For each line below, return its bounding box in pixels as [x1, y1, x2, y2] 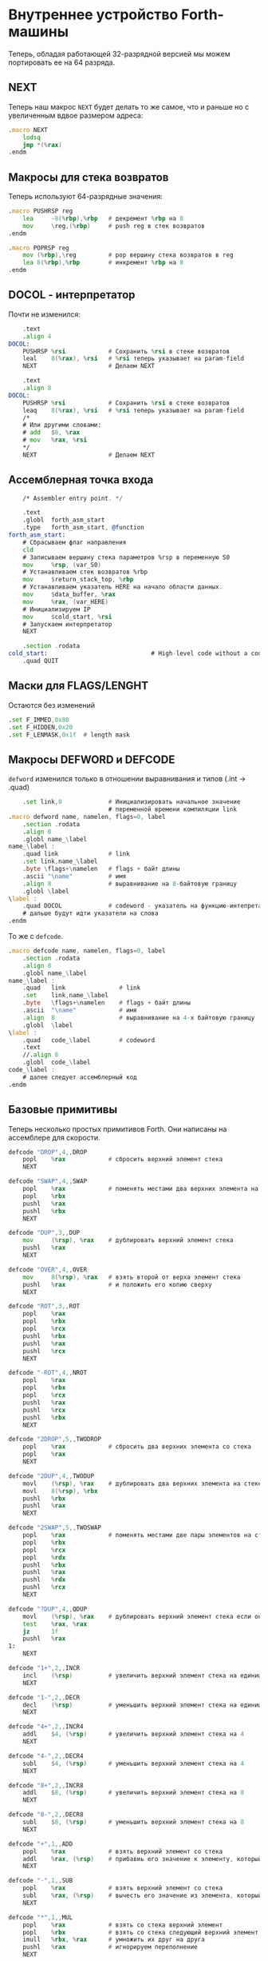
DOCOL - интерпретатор [8, 288, 136, 302]
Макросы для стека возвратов [8, 170, 169, 184]
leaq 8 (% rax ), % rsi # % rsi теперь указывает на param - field [22, 406, 245, 414]
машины [8, 22, 69, 41]
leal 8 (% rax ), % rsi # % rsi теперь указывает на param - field [22, 354, 245, 363]
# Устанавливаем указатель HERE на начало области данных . [22, 583, 223, 591]
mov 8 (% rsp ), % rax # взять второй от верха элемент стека [22, 1273, 241, 1281]
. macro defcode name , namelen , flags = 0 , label [8, 947, 166, 955]
